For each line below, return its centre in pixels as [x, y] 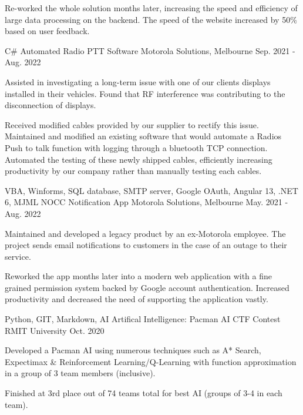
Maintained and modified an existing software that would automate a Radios [143, 136]
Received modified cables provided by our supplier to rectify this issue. [132, 124]
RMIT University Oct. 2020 [55, 330]
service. [18, 256]
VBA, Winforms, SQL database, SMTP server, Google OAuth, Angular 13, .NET [151, 190]
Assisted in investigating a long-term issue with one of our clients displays [138, 81]
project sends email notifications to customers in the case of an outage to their [146, 245]
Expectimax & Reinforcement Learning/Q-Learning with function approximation [151, 361]
